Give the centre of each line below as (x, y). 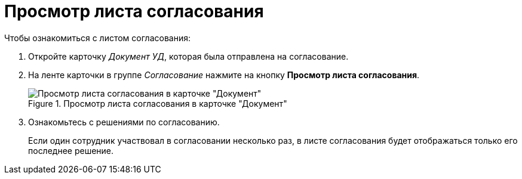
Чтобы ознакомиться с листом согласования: (97, 38)
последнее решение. (71, 150)
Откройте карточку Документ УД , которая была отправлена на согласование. (188, 56)
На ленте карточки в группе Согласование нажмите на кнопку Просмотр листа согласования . (224, 75)
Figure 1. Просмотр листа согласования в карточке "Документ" (158, 103)
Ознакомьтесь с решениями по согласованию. (124, 122)
